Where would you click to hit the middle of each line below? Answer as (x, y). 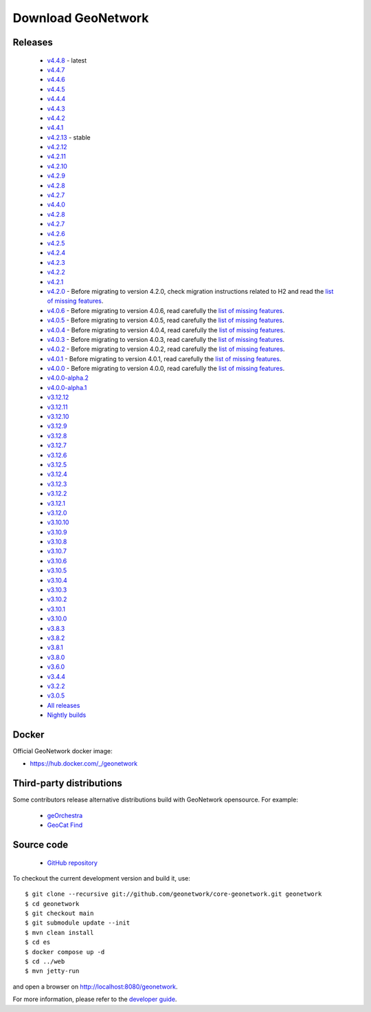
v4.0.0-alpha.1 (67, 387)
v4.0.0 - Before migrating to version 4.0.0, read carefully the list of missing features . (166, 369)
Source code (41, 844)
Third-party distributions (68, 783)
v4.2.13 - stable (69, 137)
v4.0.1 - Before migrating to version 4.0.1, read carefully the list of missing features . (164, 358)
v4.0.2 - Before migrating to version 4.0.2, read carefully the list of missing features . (166, 349)
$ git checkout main (59, 914)
